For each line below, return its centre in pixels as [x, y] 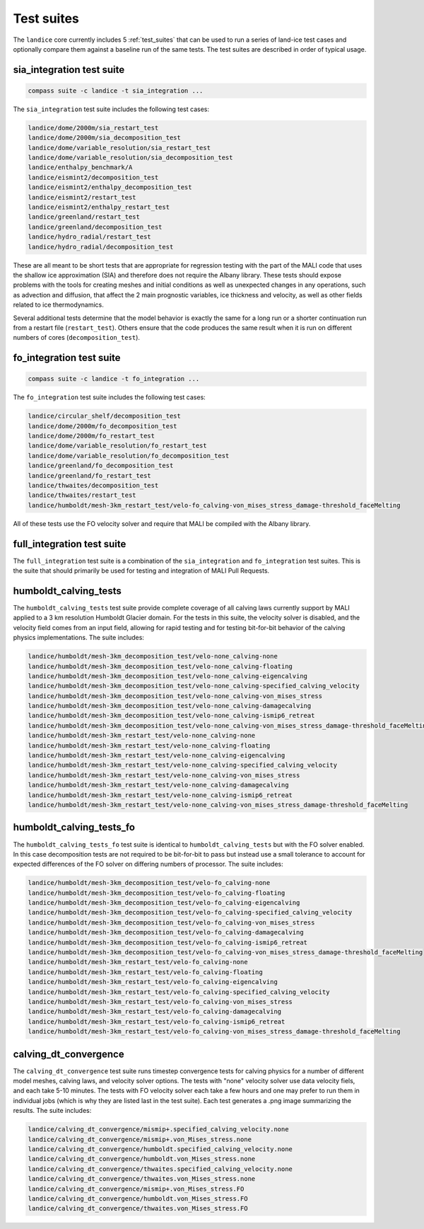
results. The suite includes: [52, 1111]
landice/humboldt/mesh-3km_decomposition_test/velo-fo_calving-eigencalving [164, 903]
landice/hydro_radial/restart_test [89, 237]
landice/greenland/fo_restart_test [89, 475]
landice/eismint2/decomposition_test [93, 177]
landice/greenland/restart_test [84, 217]
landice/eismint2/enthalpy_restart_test [99, 207]
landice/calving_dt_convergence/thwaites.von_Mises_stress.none [142, 1179]
